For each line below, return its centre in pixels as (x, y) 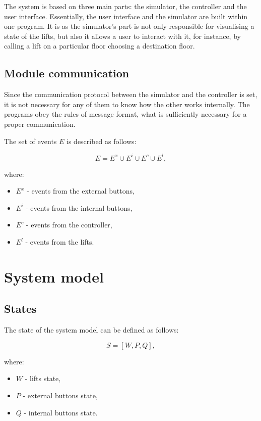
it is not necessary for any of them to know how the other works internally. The (127, 104)
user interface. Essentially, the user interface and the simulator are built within (126, 16)
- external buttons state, (60, 395)
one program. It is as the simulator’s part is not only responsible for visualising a (129, 26)
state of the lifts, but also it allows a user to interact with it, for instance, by (122, 36)
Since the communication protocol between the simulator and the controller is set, (131, 94)
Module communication (67, 73)
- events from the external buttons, (81, 191)
